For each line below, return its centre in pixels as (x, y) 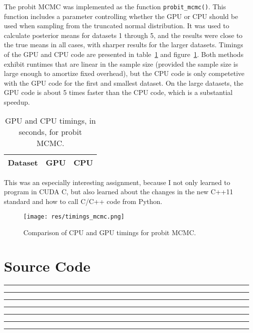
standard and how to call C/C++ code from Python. (83, 201)
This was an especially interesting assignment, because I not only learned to (117, 182)
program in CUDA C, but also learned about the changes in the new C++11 (119, 192)
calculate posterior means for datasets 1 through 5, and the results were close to (123, 35)
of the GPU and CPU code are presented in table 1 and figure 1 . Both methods (124, 54)
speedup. (17, 102)
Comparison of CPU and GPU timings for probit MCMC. (110, 232)
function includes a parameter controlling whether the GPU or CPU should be (121, 16)
